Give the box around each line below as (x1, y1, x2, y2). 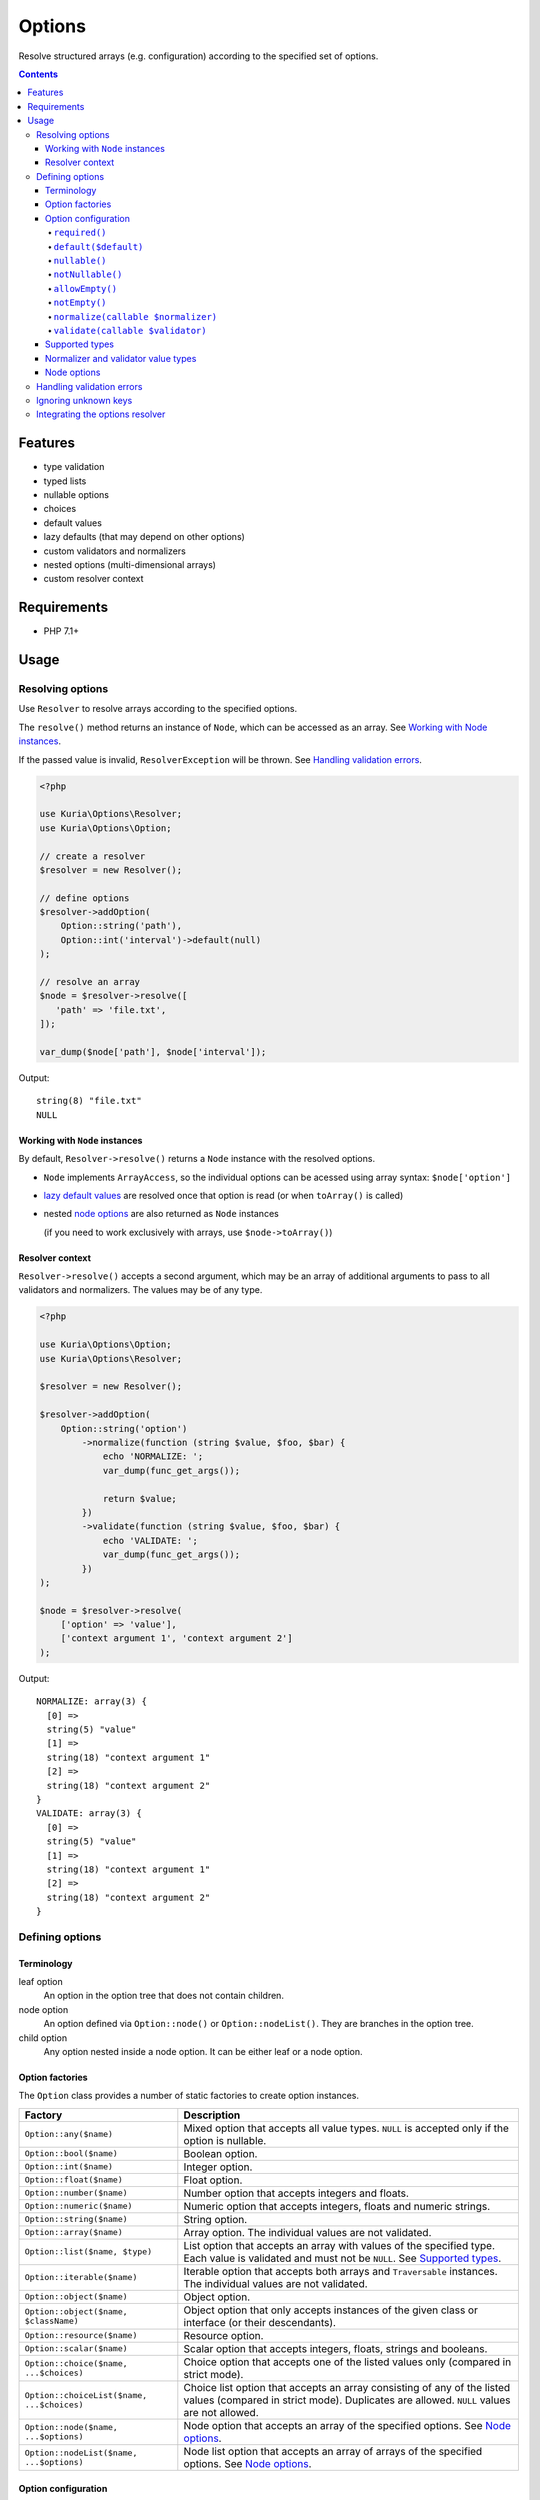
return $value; (102, 1493, 177, 1504)
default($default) (53, 241, 144, 252)
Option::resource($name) (24, 2330, 138, 2341)
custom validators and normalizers (43, 545, 187, 557)
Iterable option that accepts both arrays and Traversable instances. (183, 2264, 499, 2278)
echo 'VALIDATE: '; (102, 1535, 199, 1546)
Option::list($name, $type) (24, 2246, 153, 2257)
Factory (24, 2108, 63, 2122)
